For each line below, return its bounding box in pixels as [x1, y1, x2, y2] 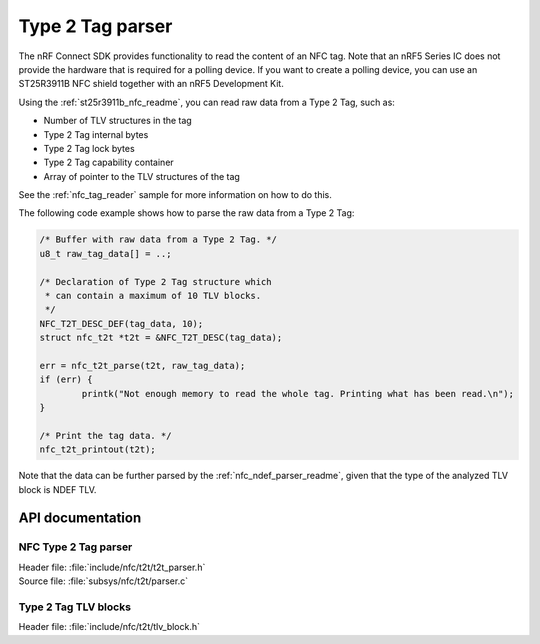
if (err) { [39, 374, 93, 385]
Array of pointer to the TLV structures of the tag [43, 170, 240, 182]
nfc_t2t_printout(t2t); [39, 444, 157, 455]
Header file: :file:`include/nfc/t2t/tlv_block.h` [18, 621, 200, 633]
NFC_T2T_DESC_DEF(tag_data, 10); [39, 318, 204, 329]
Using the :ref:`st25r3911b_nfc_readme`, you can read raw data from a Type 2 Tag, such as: [18, 96, 395, 108]
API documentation [18, 510, 142, 527]
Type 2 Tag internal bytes [43, 128, 149, 140]
